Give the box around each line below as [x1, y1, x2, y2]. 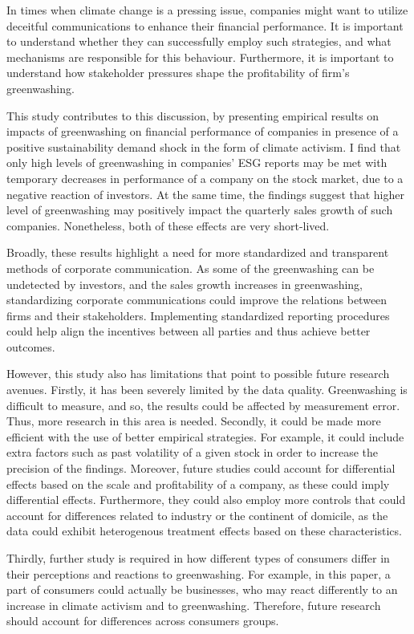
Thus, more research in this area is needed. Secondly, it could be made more [6, 413, 381, 429]
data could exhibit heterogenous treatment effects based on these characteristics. [6, 522, 402, 539]
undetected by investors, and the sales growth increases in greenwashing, [6, 275, 363, 292]
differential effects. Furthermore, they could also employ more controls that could [6, 491, 406, 508]
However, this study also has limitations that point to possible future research [6, 365, 390, 382]
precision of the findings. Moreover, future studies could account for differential [6, 460, 396, 477]
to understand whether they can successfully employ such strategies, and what [6, 33, 392, 50]
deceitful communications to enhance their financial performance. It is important [6, 17, 404, 34]
